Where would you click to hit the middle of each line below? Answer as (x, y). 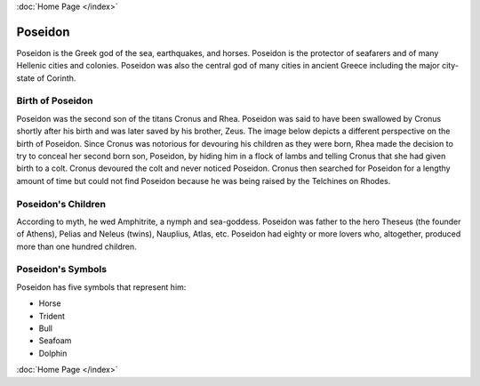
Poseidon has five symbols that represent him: (101, 287)
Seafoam (55, 341)
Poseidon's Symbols (61, 269)
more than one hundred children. (76, 246)
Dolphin (53, 353)
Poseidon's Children (61, 204)
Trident (52, 316)
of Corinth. (56, 78)
